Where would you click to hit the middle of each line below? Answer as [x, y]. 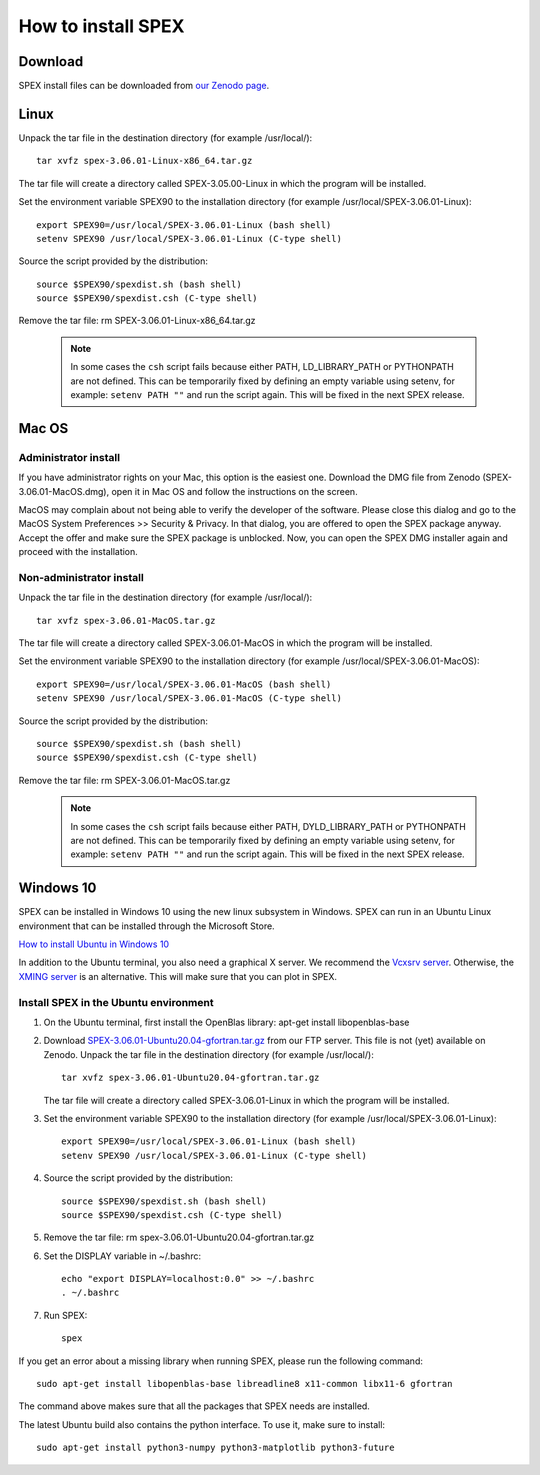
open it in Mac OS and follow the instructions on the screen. [235, 491]
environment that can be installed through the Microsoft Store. [146, 926]
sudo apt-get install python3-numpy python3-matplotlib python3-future [215, 1448]
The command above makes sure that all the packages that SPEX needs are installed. [194, 1406]
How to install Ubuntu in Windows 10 [94, 944]
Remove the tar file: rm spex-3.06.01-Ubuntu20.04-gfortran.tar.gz [179, 1237]
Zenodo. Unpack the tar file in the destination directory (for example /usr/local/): [208, 1054]
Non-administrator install [81, 577]
